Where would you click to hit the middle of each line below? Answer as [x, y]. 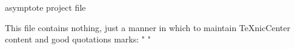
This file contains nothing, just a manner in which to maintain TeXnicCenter [148, 27]
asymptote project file [45, 7]
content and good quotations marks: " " [78, 39]
